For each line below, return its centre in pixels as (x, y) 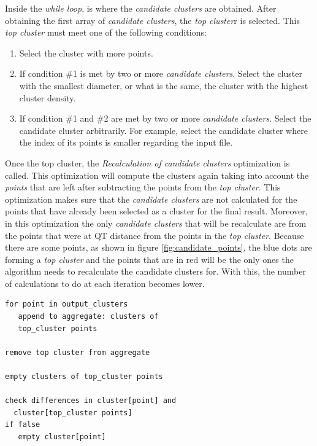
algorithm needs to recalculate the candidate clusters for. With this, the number (155, 271)
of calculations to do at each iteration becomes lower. (105, 283)
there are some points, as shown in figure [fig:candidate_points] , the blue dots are (158, 247)
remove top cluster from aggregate (78, 352)
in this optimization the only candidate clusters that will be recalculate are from (156, 223)
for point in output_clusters (67, 304)
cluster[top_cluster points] (73, 413)
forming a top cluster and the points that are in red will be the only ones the (149, 259)
